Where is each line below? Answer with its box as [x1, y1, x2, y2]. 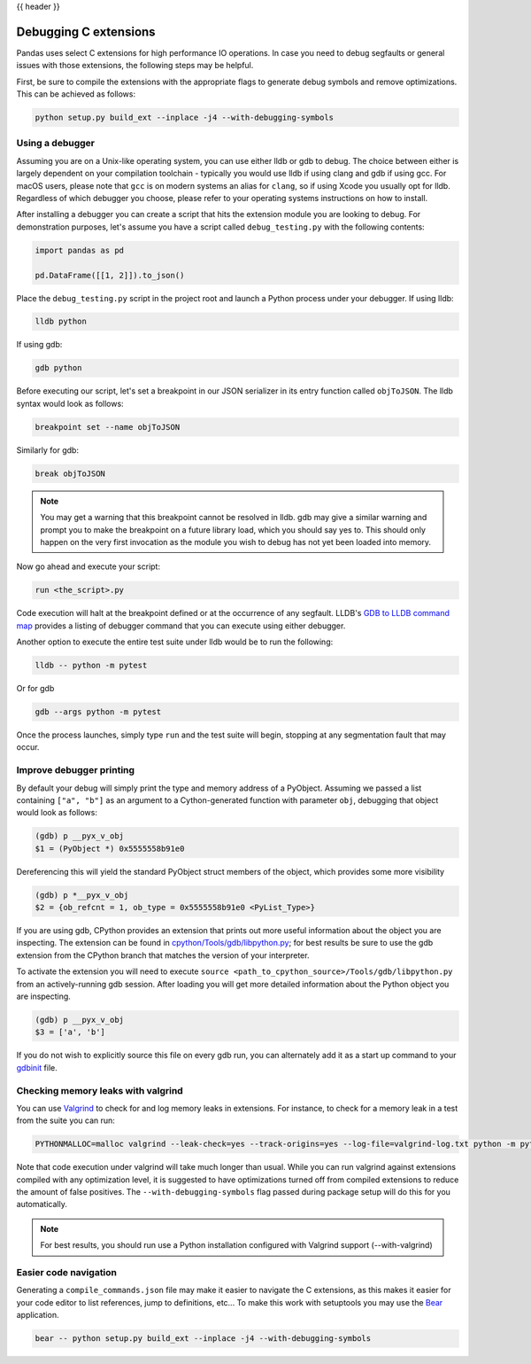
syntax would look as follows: [16, 398, 124, 409]
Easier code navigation [16, 1266, 118, 1278]
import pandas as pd [35, 245, 124, 255]
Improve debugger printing [16, 764, 135, 776]
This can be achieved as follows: [16, 89, 136, 99]
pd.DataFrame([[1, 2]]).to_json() [35, 270, 185, 280]
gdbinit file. [16, 1062, 58, 1072]
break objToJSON [35, 468, 106, 479]
